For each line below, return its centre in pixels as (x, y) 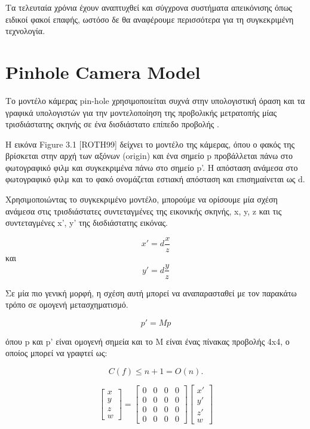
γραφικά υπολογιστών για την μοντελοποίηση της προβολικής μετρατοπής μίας (141, 112)
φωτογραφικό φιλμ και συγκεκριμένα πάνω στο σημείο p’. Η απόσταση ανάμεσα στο (152, 167)
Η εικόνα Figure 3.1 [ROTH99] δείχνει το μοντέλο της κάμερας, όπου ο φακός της (150, 144)
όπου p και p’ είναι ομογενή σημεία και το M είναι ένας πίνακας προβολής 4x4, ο (148, 341)
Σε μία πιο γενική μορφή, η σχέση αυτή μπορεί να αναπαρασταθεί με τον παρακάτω (151, 292)
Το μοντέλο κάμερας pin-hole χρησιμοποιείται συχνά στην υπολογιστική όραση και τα (155, 100)
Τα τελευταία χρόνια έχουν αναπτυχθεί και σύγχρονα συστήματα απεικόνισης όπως (149, 7)
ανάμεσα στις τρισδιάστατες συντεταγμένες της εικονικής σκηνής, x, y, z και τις (144, 211)
